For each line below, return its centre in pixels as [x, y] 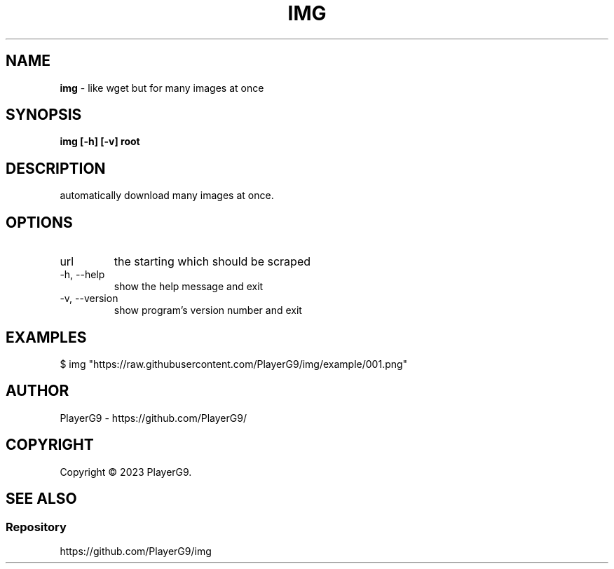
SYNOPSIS [44, 115]
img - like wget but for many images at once [162, 88]
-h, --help [82, 275]
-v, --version [89, 299]
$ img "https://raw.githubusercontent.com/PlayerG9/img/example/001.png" [234, 364]
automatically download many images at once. [167, 196]
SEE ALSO [41, 499]
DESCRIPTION [56, 168]
